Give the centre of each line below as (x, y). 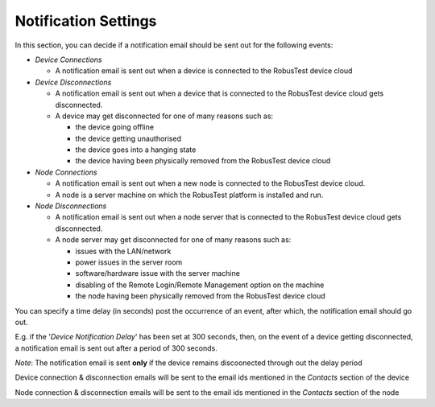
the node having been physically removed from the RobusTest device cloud (200, 296)
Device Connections (68, 60)
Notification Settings (86, 21)
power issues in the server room (129, 262)
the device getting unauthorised (128, 138)
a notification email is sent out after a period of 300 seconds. (116, 348)
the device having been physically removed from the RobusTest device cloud (203, 161)
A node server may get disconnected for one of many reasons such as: (173, 240)
